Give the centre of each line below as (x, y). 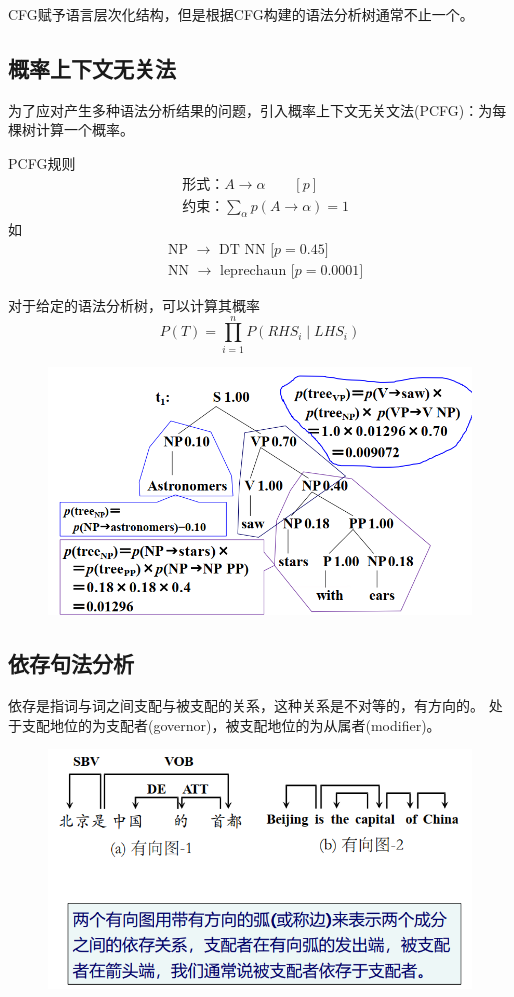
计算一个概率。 (84, 129)
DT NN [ (247, 250)
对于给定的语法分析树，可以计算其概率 (134, 305)
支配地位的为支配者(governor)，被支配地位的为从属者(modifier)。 (231, 724)
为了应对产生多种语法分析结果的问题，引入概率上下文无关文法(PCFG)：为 (250, 109)
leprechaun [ (257, 271)
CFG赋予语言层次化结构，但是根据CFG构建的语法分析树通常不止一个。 (241, 14)
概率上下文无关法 (92, 67)
